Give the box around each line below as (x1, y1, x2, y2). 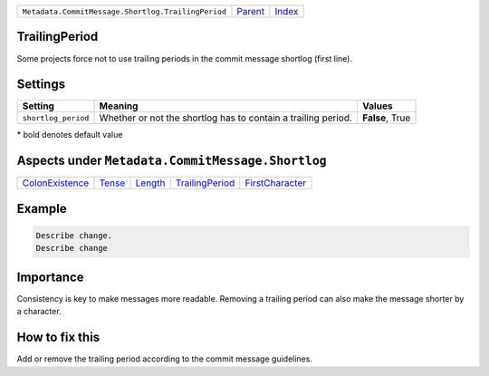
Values (362, 100, 393, 112)
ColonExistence (22, 177, 90, 189)
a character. (16, 306, 62, 317)
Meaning (99, 100, 139, 112)
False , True (362, 111, 411, 124)
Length (135, 177, 166, 189)
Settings (16, 77, 66, 92)
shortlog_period (22, 113, 90, 122)
